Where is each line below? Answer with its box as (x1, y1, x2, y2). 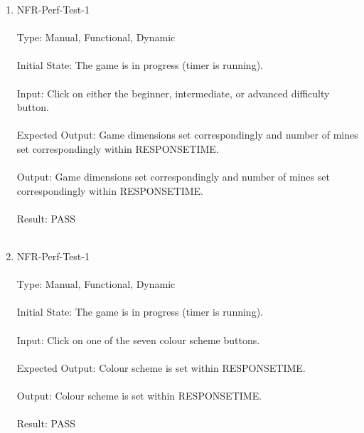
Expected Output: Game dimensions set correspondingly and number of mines (16, 127, 358, 142)
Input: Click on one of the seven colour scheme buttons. (16, 332, 260, 347)
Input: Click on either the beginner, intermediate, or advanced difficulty (16, 85, 330, 100)
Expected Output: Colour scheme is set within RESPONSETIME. (16, 360, 306, 375)
